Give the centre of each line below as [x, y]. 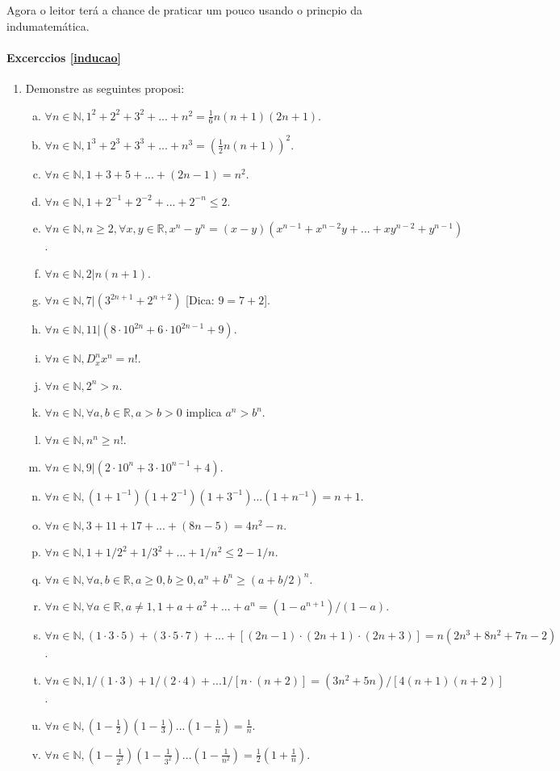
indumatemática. [48, 25]
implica [204, 412]
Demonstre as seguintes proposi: [105, 88]
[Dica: [200, 300]
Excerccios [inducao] [64, 57]
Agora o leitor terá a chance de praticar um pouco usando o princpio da [184, 10]
